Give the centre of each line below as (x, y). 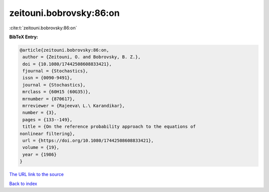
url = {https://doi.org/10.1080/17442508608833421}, (88, 141)
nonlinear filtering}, (47, 134)
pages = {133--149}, (48, 120)
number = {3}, (40, 113)
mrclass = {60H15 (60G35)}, (57, 92)
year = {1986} (40, 154)
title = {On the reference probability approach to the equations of (109, 127)
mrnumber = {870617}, (49, 99)
